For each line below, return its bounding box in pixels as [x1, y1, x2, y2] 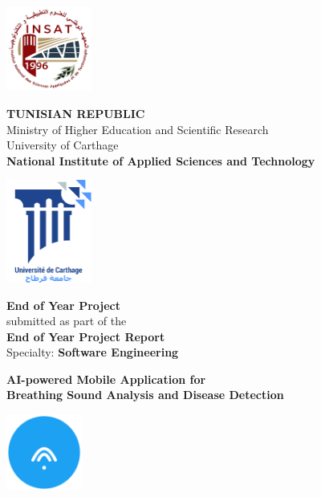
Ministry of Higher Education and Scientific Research [6, 120, 269, 137]
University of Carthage [6, 136, 119, 153]
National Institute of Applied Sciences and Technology [6, 152, 315, 169]
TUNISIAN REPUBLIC [6, 104, 145, 121]
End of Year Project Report [6, 328, 165, 344]
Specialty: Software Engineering [6, 344, 179, 361]
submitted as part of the [6, 312, 127, 329]
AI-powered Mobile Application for [6, 370, 206, 387]
